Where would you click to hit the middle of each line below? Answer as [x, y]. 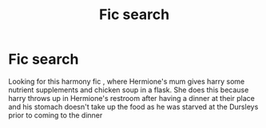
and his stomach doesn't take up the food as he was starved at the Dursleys [133, 107]
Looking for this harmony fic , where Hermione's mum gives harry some [127, 81]
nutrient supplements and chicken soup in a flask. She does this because [129, 90]
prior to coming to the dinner [56, 115]
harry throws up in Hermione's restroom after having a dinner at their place [132, 98]
